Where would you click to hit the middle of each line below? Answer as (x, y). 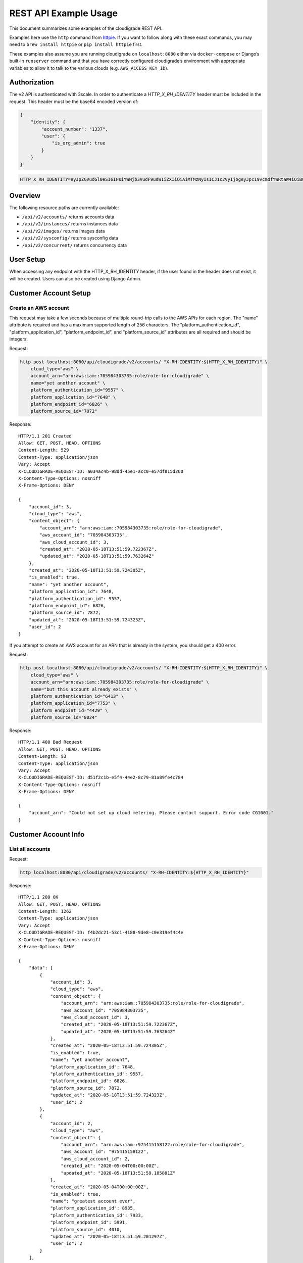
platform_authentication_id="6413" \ (77, 696)
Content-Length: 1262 (45, 911)
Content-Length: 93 (42, 756)
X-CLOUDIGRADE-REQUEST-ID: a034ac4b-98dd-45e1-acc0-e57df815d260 (101, 471)
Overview (25, 195)
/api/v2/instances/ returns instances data (70, 224)
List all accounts (30, 849)
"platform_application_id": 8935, (93, 1208)
